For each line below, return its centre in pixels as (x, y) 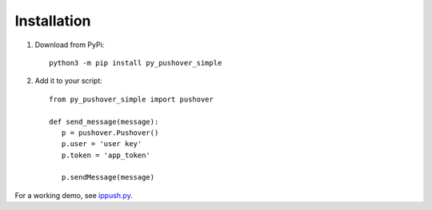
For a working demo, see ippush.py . (74, 195)
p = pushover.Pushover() (110, 133)
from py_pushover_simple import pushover (131, 99)
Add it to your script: (69, 81)
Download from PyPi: (70, 45)
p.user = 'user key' (102, 144)
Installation (53, 21)
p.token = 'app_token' (106, 155)
